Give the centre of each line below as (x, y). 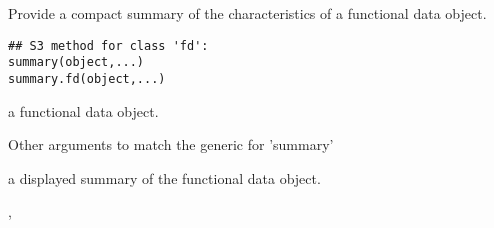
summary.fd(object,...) (87, 78)
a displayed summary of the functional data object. (164, 177)
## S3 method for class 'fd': (108, 45)
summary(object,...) (76, 62)
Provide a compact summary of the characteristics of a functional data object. (247, 13)
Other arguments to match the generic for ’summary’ (171, 144)
